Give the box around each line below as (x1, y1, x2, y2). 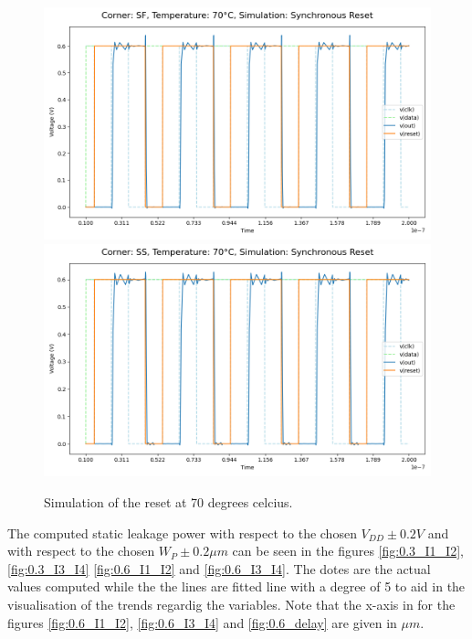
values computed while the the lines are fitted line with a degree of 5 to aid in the (7, 577, 466, 596)
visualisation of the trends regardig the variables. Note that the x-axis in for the (7, 594, 456, 613)
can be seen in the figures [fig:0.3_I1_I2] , (232, 541, 464, 560)
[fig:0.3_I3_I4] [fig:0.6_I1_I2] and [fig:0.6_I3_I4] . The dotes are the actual (7, 559, 431, 578)
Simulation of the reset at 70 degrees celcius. (44, 492, 293, 511)
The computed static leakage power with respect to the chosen (7, 523, 357, 542)
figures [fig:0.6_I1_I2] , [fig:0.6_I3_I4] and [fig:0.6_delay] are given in (7, 612, 397, 632)
